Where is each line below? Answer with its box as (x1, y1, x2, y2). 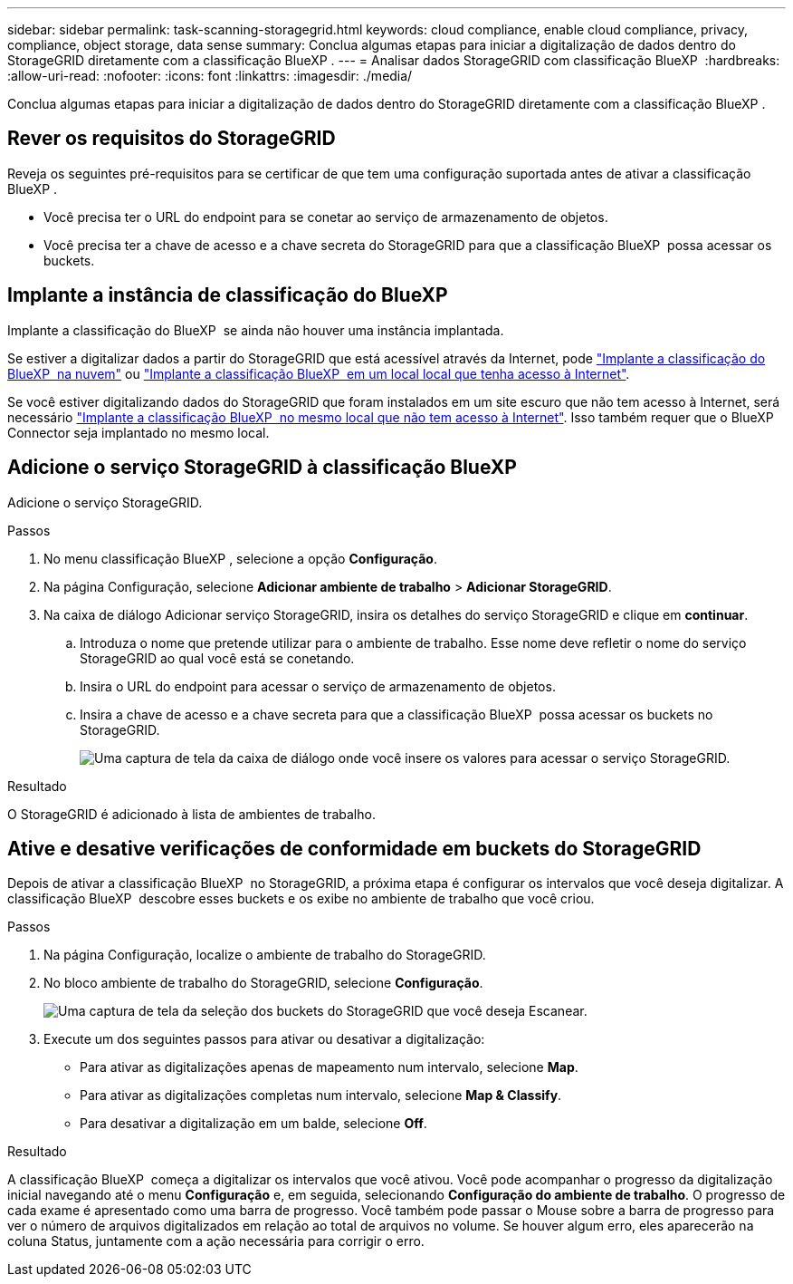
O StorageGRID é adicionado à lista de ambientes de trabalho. (7, 806, 376, 822)
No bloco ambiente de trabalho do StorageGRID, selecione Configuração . (43, 975, 483, 991)
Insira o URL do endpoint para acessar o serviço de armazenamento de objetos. (80, 678, 556, 694)
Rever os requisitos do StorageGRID (7, 127, 336, 150)
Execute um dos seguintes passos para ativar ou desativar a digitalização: (43, 1031, 485, 1047)
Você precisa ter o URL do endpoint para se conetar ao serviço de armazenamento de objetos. (43, 208, 608, 225)
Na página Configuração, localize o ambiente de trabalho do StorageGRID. (43, 947, 486, 963)
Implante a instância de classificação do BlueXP (7, 284, 448, 307)
